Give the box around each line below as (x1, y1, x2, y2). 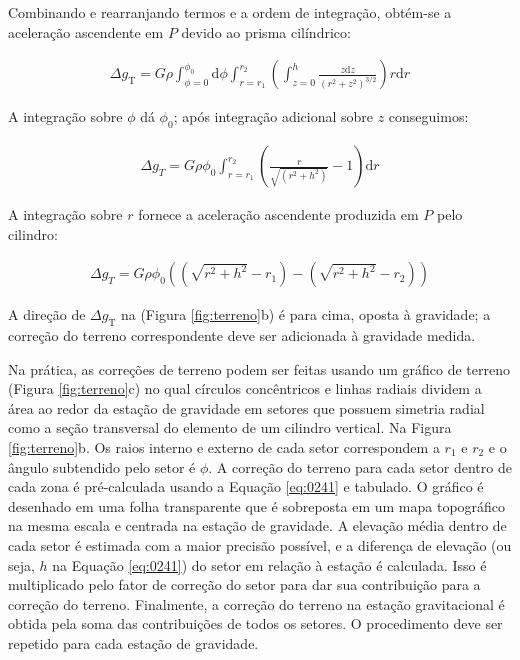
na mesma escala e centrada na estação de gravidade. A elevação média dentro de (8, 515, 507, 536)
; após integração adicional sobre (173, 106, 374, 127)
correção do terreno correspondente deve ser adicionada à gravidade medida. (8, 325, 476, 346)
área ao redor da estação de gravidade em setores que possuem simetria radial (8, 397, 485, 418)
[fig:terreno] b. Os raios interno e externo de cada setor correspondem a (8, 437, 440, 458)
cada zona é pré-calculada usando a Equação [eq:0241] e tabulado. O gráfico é (8, 476, 484, 497)
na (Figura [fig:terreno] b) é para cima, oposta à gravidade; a (120, 304, 491, 325)
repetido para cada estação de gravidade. (8, 632, 259, 653)
